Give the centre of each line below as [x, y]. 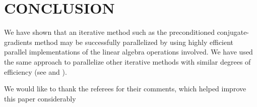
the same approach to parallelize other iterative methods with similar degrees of [127, 61]
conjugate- [233, 32]
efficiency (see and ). [36, 71]
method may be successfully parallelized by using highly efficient [134, 42]
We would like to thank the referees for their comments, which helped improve [125, 89]
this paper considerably [40, 98]
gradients [18, 42]
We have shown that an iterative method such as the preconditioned [109, 32]
